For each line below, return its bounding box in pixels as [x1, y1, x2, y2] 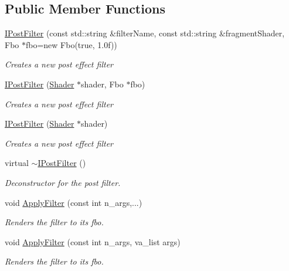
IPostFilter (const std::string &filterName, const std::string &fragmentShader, [5, 27, 285, 39]
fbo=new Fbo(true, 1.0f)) [25, 38, 117, 50]
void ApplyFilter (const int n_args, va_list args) [5, 235, 181, 248]
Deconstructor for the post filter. [5, 176, 121, 188]
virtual [5, 157, 29, 169]
